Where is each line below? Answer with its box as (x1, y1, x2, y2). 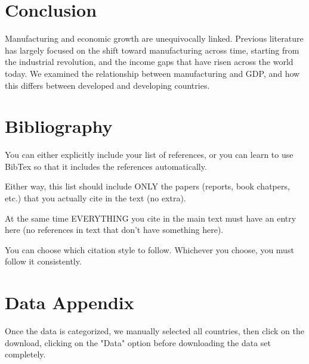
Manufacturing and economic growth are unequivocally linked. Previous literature (5, 32, 304, 45)
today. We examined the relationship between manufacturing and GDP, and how (5, 67, 300, 79)
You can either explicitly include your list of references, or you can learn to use (5, 148, 293, 161)
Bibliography (5, 114, 113, 138)
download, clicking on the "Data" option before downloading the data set (5, 336, 271, 349)
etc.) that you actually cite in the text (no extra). (5, 192, 186, 204)
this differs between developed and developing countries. (5, 79, 210, 91)
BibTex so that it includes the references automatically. (5, 160, 207, 172)
